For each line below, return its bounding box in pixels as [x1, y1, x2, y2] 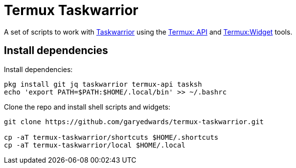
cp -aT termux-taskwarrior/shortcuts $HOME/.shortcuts [4, 133, 219, 141]
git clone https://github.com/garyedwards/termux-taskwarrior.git [4, 117, 264, 126]
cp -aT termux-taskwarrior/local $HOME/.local [4, 141, 185, 149]
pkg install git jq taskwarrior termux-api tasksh [4, 80, 202, 88]
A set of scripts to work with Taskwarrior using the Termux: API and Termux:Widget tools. [4, 27, 293, 36]
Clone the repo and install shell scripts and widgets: [4, 102, 171, 111]
